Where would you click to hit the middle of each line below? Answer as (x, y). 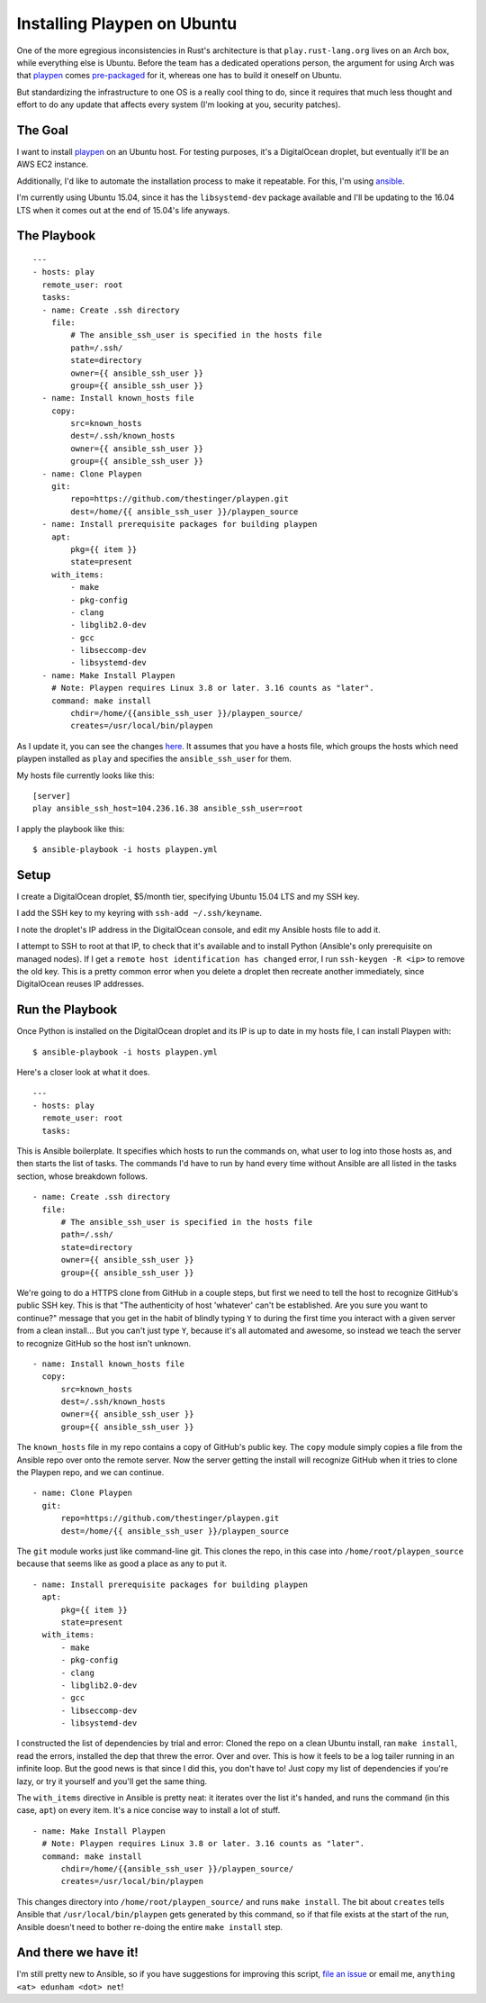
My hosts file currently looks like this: (85, 775)
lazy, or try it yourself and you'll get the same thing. (112, 1781)
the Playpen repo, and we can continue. (90, 1473)
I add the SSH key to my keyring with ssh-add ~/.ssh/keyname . (139, 913)
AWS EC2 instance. (53, 164)
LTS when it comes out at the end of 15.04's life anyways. (123, 210)
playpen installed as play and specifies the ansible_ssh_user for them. (154, 759)
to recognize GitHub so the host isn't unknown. (104, 1343)
